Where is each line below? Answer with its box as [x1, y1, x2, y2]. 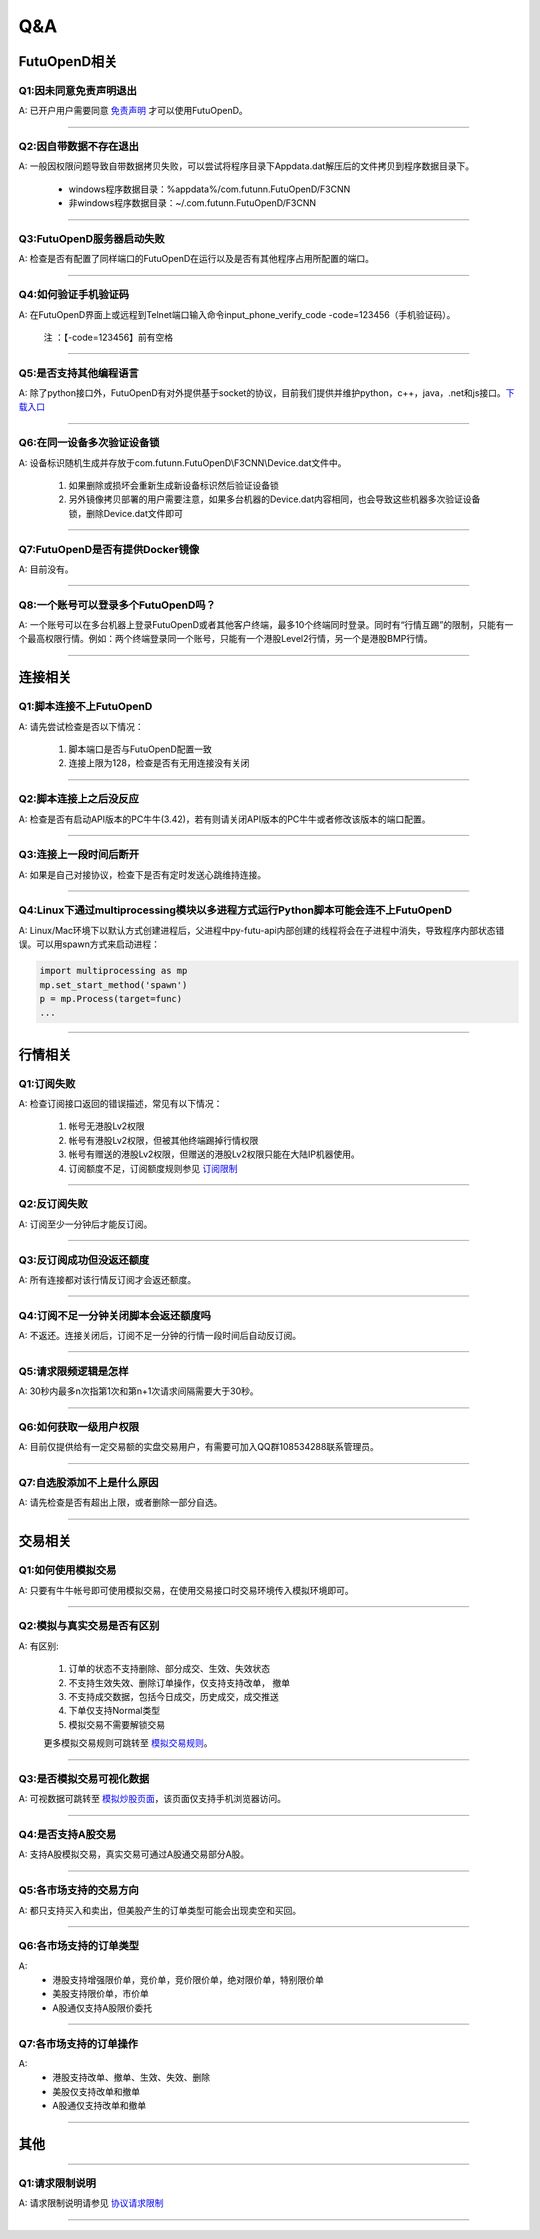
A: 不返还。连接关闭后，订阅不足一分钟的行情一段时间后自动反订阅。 [18, 1330, 302, 1342]
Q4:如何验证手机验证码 [18, 288, 130, 302]
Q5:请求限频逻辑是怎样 [18, 1364, 129, 1378]
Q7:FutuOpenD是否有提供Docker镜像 [18, 542, 200, 556]
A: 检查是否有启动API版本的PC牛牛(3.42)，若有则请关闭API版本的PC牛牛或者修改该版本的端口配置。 [18, 813, 431, 825]
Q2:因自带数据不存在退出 [18, 140, 140, 154]
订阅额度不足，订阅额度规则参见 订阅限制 [68, 1162, 238, 1174]
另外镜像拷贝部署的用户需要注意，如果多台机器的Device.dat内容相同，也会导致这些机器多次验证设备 [68, 493, 481, 505]
